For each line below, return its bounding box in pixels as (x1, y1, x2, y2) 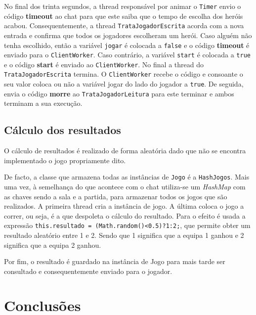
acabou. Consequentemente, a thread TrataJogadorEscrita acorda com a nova (4, 20, 244, 31)
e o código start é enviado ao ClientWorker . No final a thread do (4, 59, 204, 69)
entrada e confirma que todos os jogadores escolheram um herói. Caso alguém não (4, 30, 252, 40)
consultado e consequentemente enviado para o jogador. (4, 266, 172, 276)
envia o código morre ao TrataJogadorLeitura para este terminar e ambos (4, 88, 234, 98)
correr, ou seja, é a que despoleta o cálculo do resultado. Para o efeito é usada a (4, 210, 246, 221)
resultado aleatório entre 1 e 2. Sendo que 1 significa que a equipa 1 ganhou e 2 (4, 230, 244, 240)
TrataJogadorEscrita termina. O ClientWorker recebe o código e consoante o (4, 69, 243, 79)
